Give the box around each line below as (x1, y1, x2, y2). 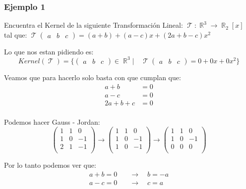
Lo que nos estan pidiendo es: (4, 46, 94, 56)
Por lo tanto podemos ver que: (4, 160, 96, 170)
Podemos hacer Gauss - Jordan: (4, 116, 100, 127)
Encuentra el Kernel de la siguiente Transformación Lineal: (4, 20, 183, 30)
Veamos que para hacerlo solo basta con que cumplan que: (4, 72, 181, 82)
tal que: (4, 29, 27, 40)
